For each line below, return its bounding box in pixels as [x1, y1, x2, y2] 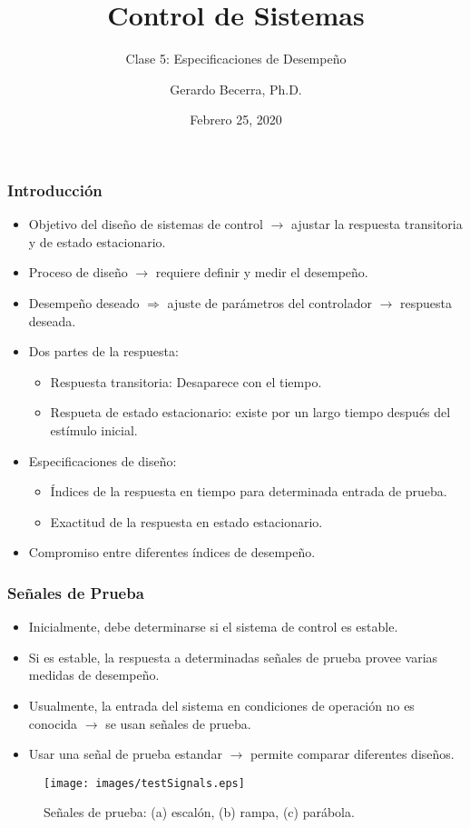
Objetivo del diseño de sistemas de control [28, 214, 263, 234]
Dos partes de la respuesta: [28, 342, 179, 361]
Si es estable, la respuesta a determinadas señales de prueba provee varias [28, 647, 438, 666]
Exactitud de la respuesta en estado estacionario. [50, 512, 323, 531]
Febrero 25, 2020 [190, 110, 282, 129]
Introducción [7, 178, 103, 201]
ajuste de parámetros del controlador [167, 293, 373, 312]
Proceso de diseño [28, 263, 128, 282]
